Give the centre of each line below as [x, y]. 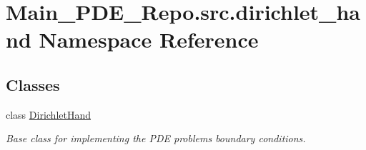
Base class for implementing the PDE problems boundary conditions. [156, 138]
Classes [33, 84]
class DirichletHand [49, 114]
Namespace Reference [149, 39]
